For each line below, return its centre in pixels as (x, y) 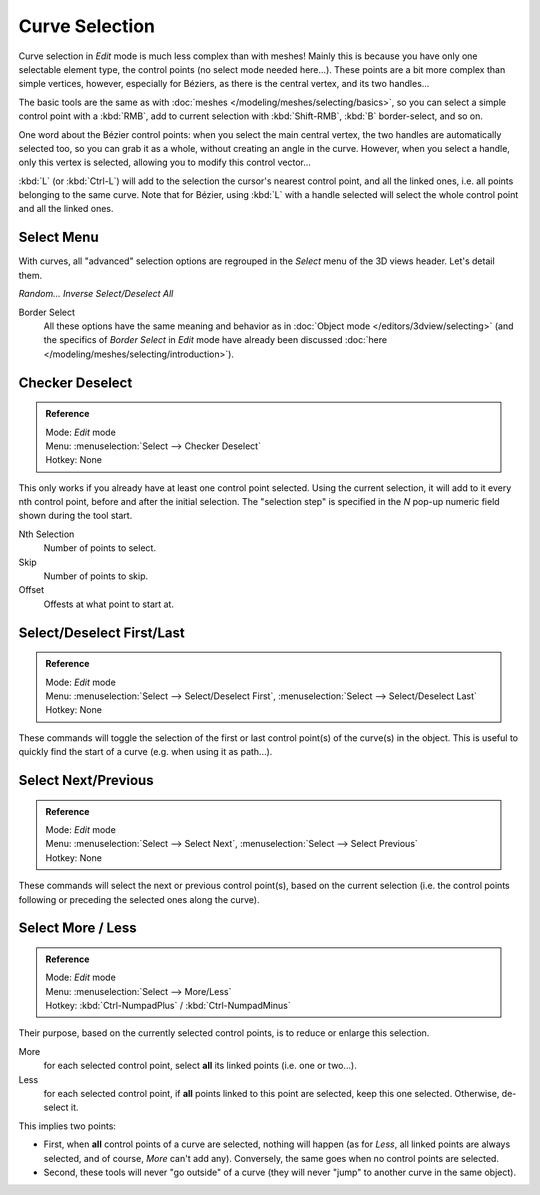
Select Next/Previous (86, 780)
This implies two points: (67, 1126)
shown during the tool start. (75, 516)
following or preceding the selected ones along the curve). (139, 899)
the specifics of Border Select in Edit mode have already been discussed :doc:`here (215, 340)
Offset (31, 590)
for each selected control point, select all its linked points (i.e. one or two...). (200, 1066)
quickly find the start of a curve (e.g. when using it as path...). (145, 752)
